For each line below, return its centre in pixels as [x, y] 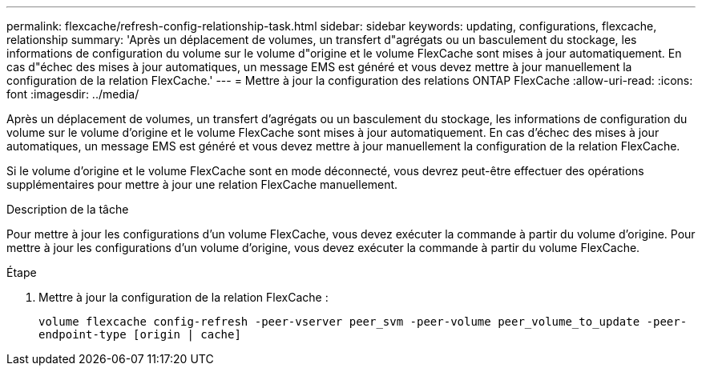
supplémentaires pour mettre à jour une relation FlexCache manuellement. [202, 184]
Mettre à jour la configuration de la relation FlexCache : [184, 297]
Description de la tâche [68, 209]
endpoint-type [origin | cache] [140, 334]
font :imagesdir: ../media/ [73, 94]
